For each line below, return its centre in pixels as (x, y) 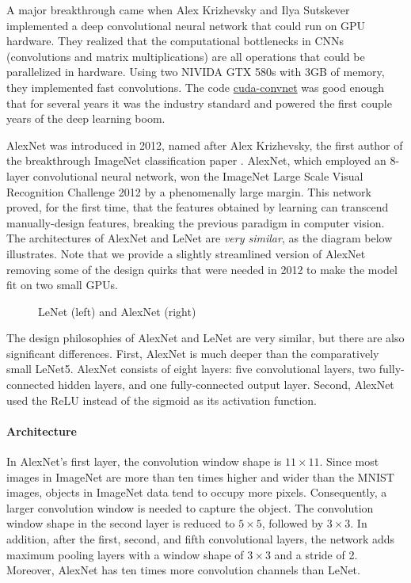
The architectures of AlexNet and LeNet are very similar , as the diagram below (200, 238)
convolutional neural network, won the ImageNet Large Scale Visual (198, 175)
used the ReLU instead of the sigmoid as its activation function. (162, 400)
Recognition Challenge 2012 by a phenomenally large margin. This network (189, 191)
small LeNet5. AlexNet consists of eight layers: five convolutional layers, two (191, 369)
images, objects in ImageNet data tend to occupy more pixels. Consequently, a (197, 492)
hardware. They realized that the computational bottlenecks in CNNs (175, 41)
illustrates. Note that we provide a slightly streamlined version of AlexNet (186, 253)
